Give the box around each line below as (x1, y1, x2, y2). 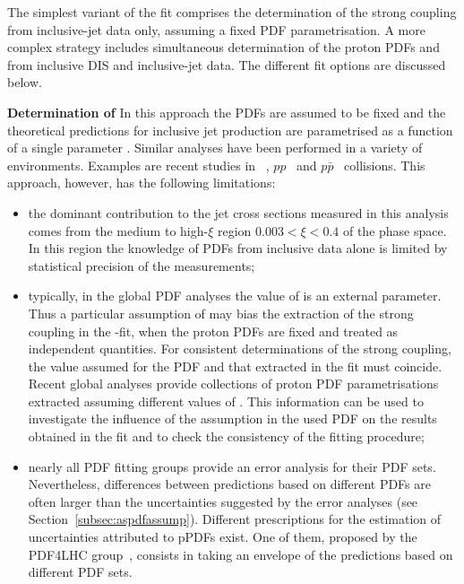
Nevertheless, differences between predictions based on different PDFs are (28, 475, 431, 493)
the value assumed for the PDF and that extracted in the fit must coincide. (28, 356, 443, 375)
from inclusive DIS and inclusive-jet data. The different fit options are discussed (7, 55, 446, 74)
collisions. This (344, 155, 425, 174)
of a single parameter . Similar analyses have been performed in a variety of (7, 138, 423, 157)
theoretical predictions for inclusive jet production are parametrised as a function (7, 120, 453, 139)
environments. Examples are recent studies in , (7, 155, 270, 174)
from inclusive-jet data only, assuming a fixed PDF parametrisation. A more (7, 20, 425, 39)
